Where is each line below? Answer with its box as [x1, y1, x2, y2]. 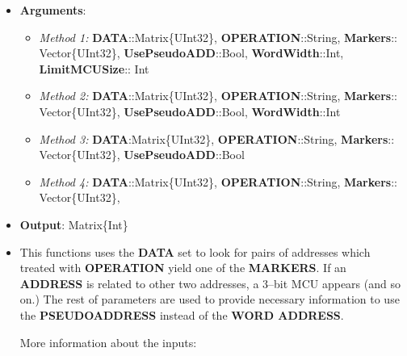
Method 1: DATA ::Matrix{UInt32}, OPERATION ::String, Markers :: [39, 28, 397, 45]
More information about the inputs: [19, 333, 197, 350]
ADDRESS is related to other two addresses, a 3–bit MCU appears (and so [19, 274, 401, 291]
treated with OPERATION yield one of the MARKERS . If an [19, 259, 346, 276]
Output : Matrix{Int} [19, 216, 128, 232]
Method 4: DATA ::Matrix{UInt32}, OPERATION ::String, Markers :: [39, 173, 397, 190]
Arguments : [19, 2, 86, 18]
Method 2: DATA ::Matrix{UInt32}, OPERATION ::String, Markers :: [39, 87, 397, 104]
